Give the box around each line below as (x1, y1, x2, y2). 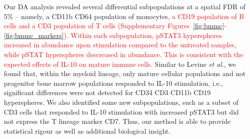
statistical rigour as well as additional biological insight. (4, 125, 171, 136)
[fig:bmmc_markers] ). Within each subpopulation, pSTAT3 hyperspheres (4, 30, 222, 40)
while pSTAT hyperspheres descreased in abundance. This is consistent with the (4, 49, 244, 59)
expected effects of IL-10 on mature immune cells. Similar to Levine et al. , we (4, 59, 236, 69)
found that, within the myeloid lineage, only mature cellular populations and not (4, 68, 246, 79)
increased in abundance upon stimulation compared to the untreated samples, (4, 40, 237, 50)
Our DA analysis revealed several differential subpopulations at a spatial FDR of (4, 1, 246, 11)
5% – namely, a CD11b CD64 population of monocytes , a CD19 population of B (4, 11, 244, 21)
